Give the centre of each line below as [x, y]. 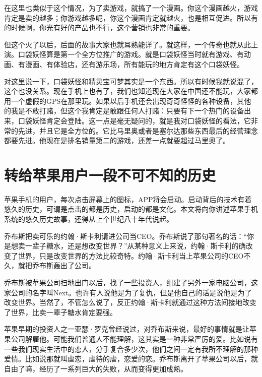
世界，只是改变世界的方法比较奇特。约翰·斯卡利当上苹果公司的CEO [131, 255]
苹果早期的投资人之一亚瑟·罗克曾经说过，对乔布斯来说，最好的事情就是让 [127, 329]
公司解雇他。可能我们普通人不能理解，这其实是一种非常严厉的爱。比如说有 [134, 338]
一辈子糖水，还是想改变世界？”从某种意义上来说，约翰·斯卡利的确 [135, 246]
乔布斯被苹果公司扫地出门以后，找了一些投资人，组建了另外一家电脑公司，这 [131, 282]
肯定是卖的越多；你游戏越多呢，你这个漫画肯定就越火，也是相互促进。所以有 [131, 17]
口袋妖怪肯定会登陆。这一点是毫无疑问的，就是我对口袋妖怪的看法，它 [134, 120]
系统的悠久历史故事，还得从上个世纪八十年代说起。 [89, 219]
